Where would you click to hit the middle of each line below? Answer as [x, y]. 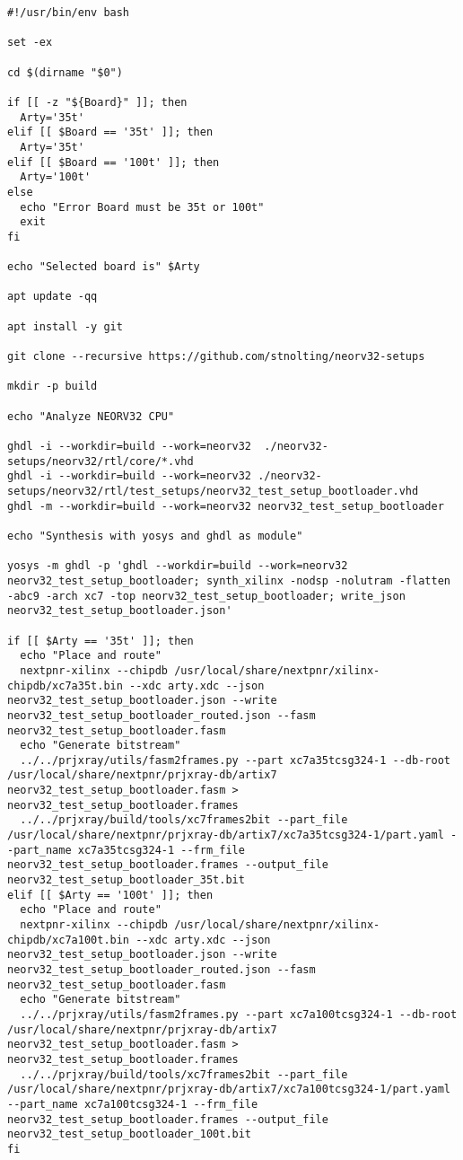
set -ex [30, 43]
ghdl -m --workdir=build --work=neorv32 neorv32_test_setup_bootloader [226, 506]
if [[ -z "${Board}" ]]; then [97, 102]
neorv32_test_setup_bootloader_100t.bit [130, 1134]
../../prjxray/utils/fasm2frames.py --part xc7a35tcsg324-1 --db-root [235, 760]
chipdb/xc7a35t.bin [65, 685]
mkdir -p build [52, 387]
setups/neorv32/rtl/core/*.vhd [100, 461]
